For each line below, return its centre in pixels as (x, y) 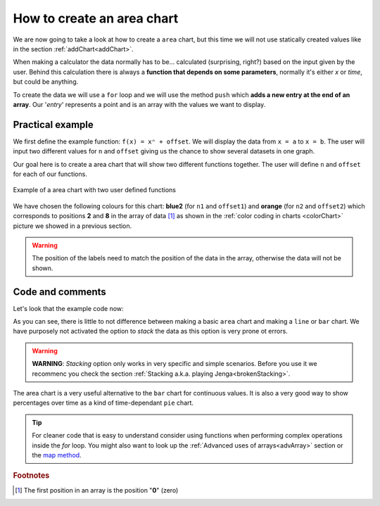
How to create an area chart (96, 18)
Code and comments (60, 292)
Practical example (53, 124)
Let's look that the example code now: (68, 308)
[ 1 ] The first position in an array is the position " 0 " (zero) (97, 490)
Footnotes (31, 476)
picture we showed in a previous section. (72, 226)
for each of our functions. (50, 174)
